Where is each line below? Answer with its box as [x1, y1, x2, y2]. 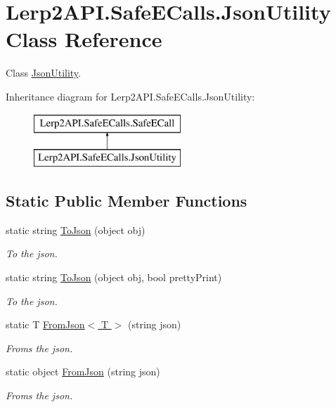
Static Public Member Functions [6, 190, 247, 212]
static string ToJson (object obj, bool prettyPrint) [6, 270, 222, 285]
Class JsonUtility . [6, 65, 82, 80]
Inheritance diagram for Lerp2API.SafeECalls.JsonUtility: [6, 89, 255, 103]
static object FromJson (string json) [6, 364, 160, 379]
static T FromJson [6, 317, 85, 332]
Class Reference [6, 25, 162, 53]
